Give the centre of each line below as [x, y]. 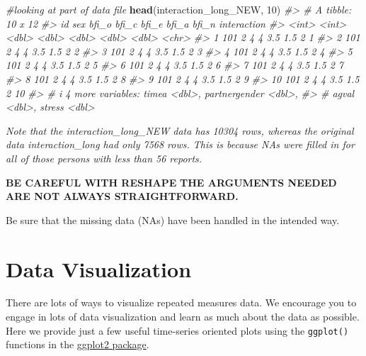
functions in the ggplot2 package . [78, 344]
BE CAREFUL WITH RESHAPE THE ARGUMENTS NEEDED [171, 182]
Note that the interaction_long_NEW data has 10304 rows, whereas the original [180, 130]
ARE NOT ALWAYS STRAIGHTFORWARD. [122, 196]
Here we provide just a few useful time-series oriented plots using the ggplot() [177, 330]
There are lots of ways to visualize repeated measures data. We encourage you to [181, 302]
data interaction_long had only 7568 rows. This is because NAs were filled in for [180, 144]
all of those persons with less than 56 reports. [104, 158]
